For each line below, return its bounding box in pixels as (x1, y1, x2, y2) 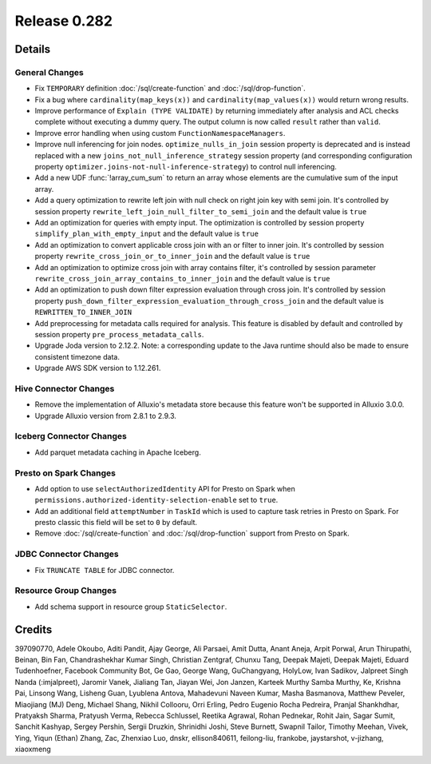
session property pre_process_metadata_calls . (34, 329, 204, 339)
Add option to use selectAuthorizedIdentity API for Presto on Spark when (34, 483, 295, 493)
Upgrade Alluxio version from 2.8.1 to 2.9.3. (34, 411, 177, 420)
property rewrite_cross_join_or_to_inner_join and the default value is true (34, 252, 310, 261)
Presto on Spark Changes (14, 468, 116, 479)
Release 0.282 (14, 12, 113, 30)
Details (14, 42, 51, 56)
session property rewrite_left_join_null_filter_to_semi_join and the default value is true (34, 206, 367, 216)
